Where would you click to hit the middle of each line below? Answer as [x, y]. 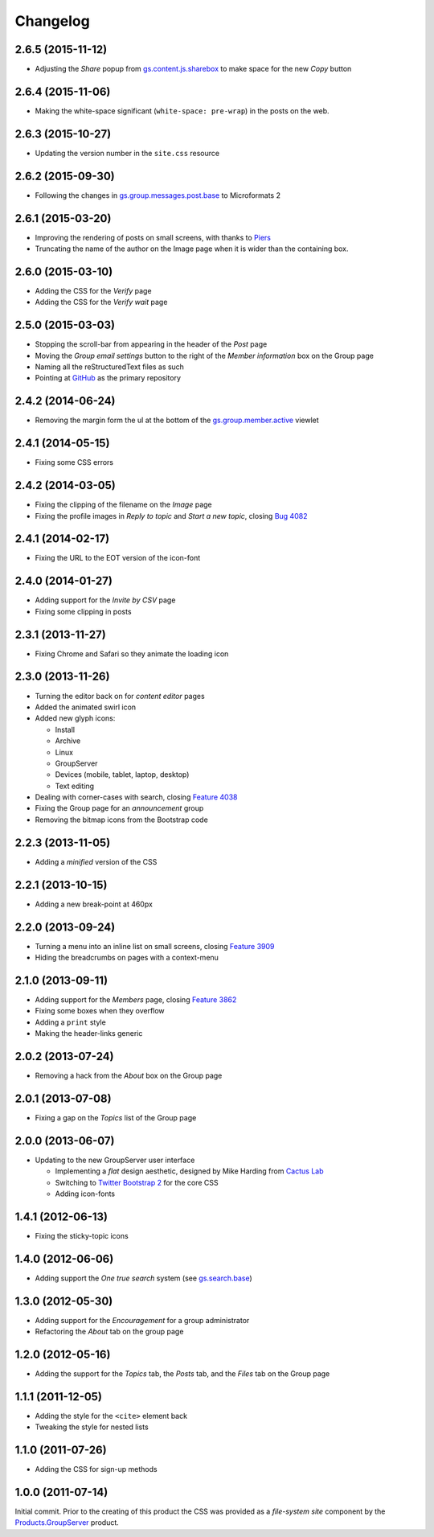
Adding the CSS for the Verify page [93, 290]
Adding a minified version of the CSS [96, 861]
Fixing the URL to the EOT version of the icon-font [118, 558]
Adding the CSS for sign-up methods [96, 1469]
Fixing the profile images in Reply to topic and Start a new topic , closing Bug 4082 [171, 516]
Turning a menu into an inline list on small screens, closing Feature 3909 [155, 946]
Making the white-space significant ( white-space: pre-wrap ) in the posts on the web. [182, 111]
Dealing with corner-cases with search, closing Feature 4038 [136, 797]
